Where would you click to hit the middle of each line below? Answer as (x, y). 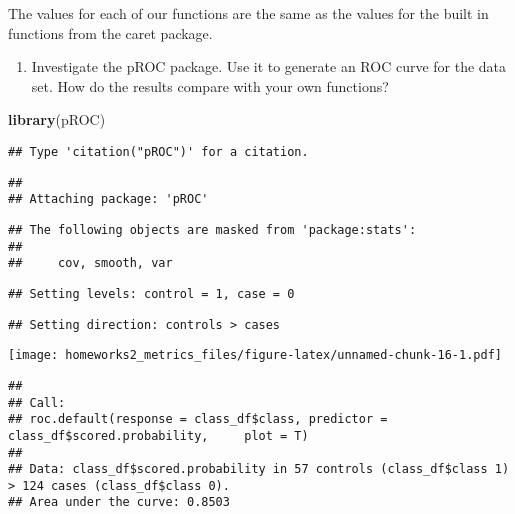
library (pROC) (57, 119)
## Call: (37, 402)
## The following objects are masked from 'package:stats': (212, 229)
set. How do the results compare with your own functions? (210, 85)
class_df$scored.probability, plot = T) (158, 435)
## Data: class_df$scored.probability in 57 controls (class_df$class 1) (259, 469)
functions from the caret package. (110, 32)
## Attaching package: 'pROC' (108, 199)
